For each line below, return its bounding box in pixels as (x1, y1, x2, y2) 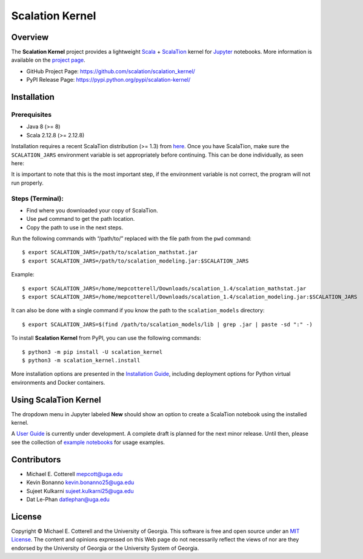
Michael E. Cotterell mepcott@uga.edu (26, 470, 123, 477)
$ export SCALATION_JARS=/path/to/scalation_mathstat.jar (22, 249, 198, 256)
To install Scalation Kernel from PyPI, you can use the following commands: (11, 335, 201, 342)
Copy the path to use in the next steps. (26, 224, 124, 231)
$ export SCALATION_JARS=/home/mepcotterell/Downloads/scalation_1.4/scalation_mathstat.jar (22, 285, 307, 292)
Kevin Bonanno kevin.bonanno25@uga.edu (26, 479, 135, 486)
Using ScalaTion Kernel (11, 394, 101, 405)
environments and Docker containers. (11, 379, 105, 386)
